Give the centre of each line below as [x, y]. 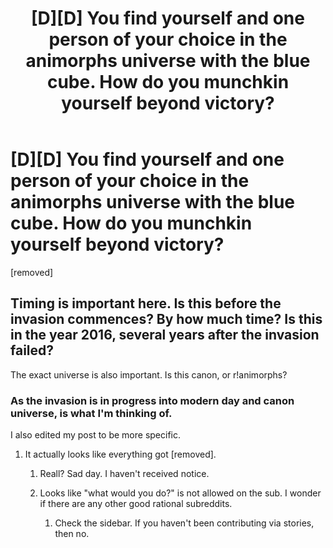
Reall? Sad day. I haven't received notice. [124, 474]
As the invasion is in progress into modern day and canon [152, 400]
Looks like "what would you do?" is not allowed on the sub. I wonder [180, 493]
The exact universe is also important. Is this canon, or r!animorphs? [149, 374]
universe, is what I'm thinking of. [91, 413]
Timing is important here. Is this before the [146, 303]
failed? [32, 350]
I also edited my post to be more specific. [96, 435]
